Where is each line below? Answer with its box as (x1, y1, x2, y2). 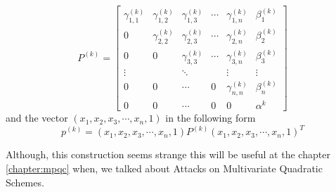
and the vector (6, 110, 68, 125)
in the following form (165, 110, 256, 125)
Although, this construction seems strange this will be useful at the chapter (6, 147, 330, 162)
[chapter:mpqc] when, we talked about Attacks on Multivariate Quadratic (6, 160, 323, 175)
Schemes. (6, 174, 44, 189)
